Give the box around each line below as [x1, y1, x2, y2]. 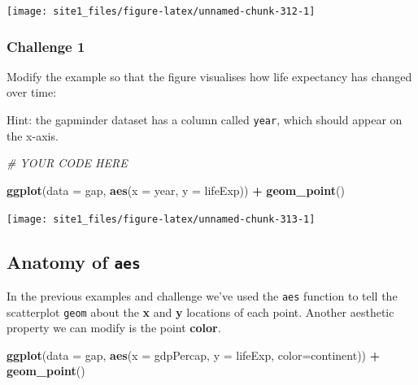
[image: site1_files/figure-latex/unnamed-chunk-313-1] [7, 213, 316, 225]
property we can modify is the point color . [7, 319, 221, 336]
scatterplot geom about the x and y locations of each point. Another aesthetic [7, 303, 394, 320]
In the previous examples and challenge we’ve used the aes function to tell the [7, 287, 398, 304]
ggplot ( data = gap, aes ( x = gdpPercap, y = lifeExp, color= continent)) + [7, 346, 381, 363]
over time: [7, 84, 57, 101]
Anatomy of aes [7, 249, 141, 274]
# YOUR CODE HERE [7, 154, 128, 171]
